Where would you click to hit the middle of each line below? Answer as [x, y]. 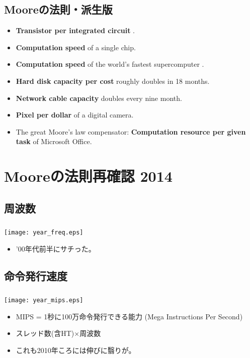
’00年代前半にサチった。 [56, 248]
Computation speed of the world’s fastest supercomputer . [110, 64]
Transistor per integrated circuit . [75, 30]
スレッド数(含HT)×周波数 [58, 333]
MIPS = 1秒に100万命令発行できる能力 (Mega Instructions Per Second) [129, 316]
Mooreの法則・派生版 [58, 9]
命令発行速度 [36, 275]
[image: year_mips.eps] [44, 300]
